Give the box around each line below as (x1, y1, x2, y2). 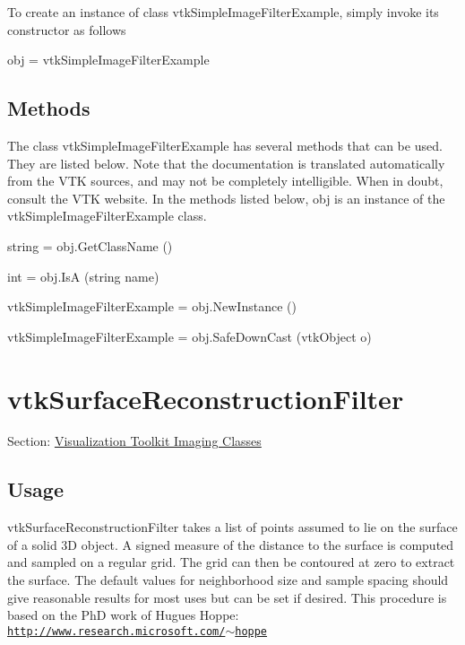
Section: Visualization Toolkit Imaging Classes (7, 431, 262, 450)
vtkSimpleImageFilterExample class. (7, 206, 207, 225)
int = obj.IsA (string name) (7, 266, 159, 285)
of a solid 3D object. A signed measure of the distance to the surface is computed (7, 535, 454, 553)
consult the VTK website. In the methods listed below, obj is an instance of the (7, 188, 445, 207)
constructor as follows (7, 20, 126, 39)
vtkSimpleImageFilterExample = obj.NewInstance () (7, 297, 297, 316)
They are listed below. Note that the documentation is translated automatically (7, 153, 445, 172)
